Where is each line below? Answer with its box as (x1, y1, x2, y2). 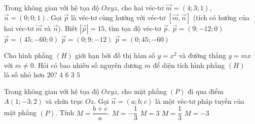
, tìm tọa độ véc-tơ (104, 23, 161, 33)
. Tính (55, 107, 74, 118)
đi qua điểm (187, 86, 224, 96)
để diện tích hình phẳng (152, 60, 225, 70)
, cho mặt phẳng (117, 86, 167, 96)
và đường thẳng (179, 50, 226, 61)
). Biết (58, 23, 78, 33)
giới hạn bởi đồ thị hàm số (75, 50, 155, 61)
